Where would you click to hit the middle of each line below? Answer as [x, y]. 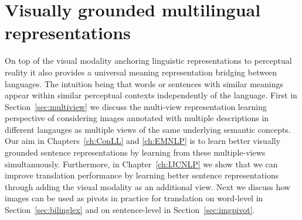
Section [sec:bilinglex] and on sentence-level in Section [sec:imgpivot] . [130, 210]
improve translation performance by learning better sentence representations [142, 175]
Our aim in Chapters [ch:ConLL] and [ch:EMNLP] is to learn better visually [143, 141]
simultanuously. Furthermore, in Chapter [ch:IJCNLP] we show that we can [141, 164]
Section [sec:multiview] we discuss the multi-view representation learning [136, 106]
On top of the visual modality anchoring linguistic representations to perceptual [148, 61]
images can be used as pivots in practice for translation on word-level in [134, 198]
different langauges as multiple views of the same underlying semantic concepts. [148, 129]
